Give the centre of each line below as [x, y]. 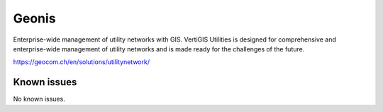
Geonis [34, 18]
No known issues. [39, 99]
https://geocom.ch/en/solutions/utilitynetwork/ [82, 62]
